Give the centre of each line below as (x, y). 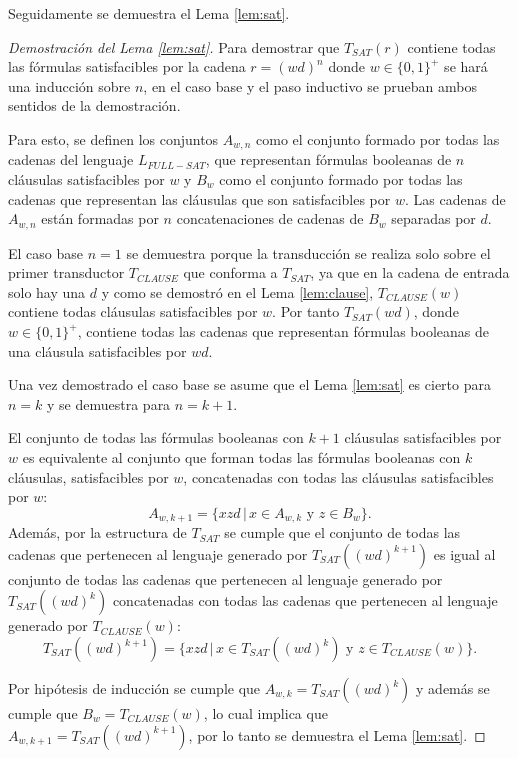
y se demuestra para (109, 403)
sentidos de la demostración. (94, 105)
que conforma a (230, 272)
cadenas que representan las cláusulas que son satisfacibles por (199, 198)
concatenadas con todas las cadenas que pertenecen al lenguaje (305, 600)
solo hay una (47, 291)
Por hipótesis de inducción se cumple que (134, 688)
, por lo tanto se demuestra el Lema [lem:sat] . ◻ (337, 734)
